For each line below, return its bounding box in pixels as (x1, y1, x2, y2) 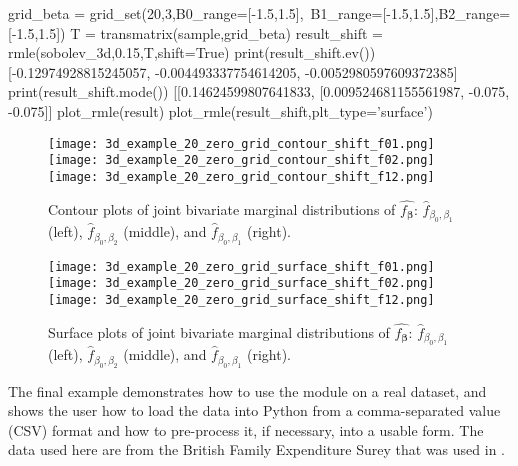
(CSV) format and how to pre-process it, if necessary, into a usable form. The (8, 419, 484, 440)
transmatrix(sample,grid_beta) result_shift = (100, 22, 384, 43)
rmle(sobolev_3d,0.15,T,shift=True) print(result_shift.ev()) (8, 42, 376, 63)
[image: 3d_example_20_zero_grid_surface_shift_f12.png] (48, 292, 435, 307)
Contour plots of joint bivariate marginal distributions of (48, 198, 396, 219)
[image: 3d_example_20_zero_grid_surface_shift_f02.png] (48, 276, 435, 291)
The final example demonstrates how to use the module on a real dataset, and (8, 380, 487, 401)
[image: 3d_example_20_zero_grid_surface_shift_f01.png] (48, 259, 435, 274)
